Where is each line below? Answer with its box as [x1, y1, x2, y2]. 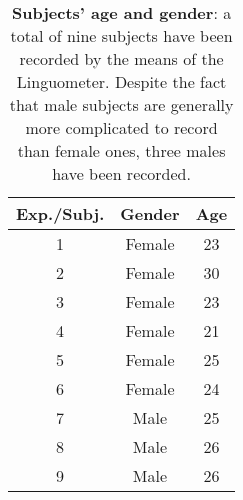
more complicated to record [25, 116, 218, 139]
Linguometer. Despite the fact [16, 70, 227, 93]
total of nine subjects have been [10, 24, 233, 47]
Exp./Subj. [16, 202, 105, 225]
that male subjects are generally [9, 93, 234, 116]
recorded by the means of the [19, 47, 224, 70]
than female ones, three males [17, 139, 226, 162]
